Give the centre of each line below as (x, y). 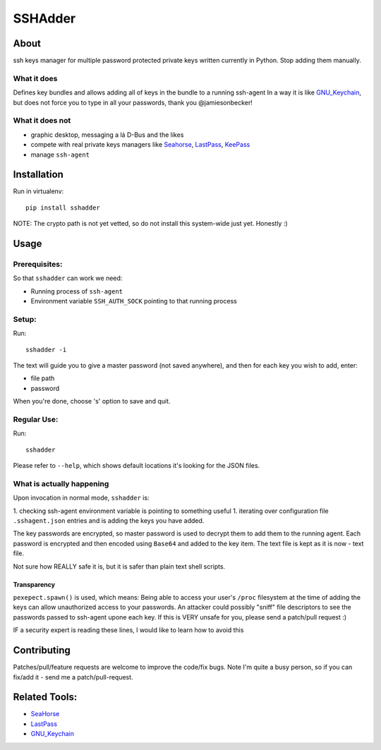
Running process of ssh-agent (77, 291)
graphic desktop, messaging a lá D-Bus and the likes (107, 135)
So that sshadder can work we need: (68, 278)
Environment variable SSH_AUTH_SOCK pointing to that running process (134, 301)
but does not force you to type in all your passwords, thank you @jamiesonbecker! (133, 102)
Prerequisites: (38, 264)
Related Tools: (45, 697)
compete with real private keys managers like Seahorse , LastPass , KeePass (140, 145)
